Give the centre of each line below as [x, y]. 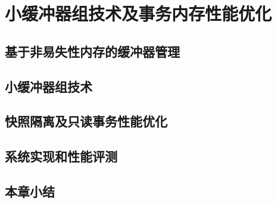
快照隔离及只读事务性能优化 [86, 121]
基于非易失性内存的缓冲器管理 [92, 51]
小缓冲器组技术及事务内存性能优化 [138, 13]
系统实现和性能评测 [61, 156]
